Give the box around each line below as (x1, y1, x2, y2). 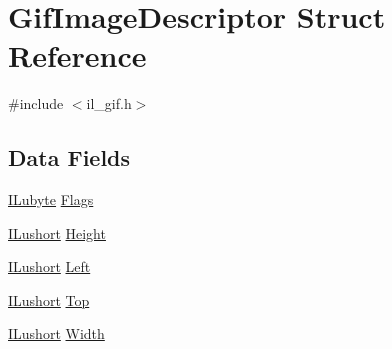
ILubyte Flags (8, 189, 94, 210)
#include (8, 93, 64, 114)
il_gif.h (86, 93, 132, 114)
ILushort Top (8, 289, 90, 310)
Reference (8, 35, 147, 76)
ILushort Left (8, 256, 91, 277)
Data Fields (8, 142, 131, 173)
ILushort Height (8, 222, 106, 243)
